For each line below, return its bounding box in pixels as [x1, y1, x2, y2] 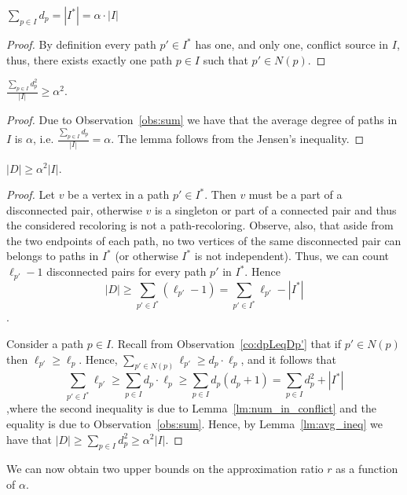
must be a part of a [248, 186, 343, 203]
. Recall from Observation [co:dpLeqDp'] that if [111, 335, 341, 351]
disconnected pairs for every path [46, 263, 207, 280]
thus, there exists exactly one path [6, 51, 173, 68]
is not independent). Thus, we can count [194, 247, 389, 264]
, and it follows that [240, 350, 336, 367]
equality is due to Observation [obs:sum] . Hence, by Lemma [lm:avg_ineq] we [6, 415, 383, 431]
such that [203, 51, 248, 68]
